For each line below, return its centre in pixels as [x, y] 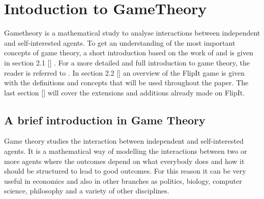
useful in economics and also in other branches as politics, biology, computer [123, 180]
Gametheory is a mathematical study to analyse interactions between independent [132, 33]
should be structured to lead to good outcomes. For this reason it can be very [125, 171]
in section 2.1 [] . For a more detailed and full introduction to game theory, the [127, 62]
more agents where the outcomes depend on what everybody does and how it [124, 161]
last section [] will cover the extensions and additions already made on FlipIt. [125, 92]
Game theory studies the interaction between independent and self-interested [124, 141]
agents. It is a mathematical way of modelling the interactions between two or [126, 151]
